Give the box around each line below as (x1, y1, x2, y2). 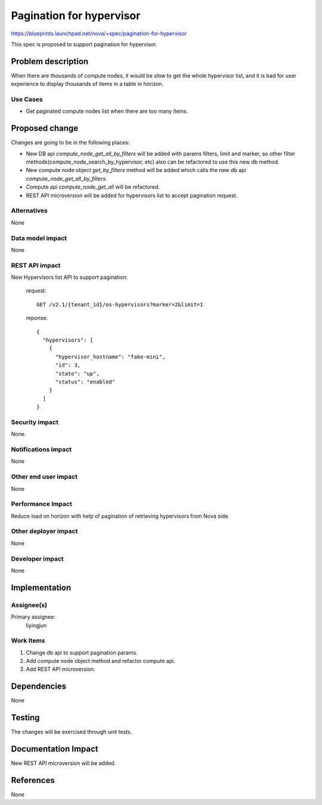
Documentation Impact (11, 744, 98, 754)
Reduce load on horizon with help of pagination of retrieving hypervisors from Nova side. (11, 512, 230, 520)
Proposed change (11, 123, 79, 134)
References (11, 775, 55, 785)
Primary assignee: (11, 613, 56, 620)
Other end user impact (11, 472, 78, 481)
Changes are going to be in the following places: (11, 139, 131, 146)
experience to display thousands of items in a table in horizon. (11, 81, 164, 88)
